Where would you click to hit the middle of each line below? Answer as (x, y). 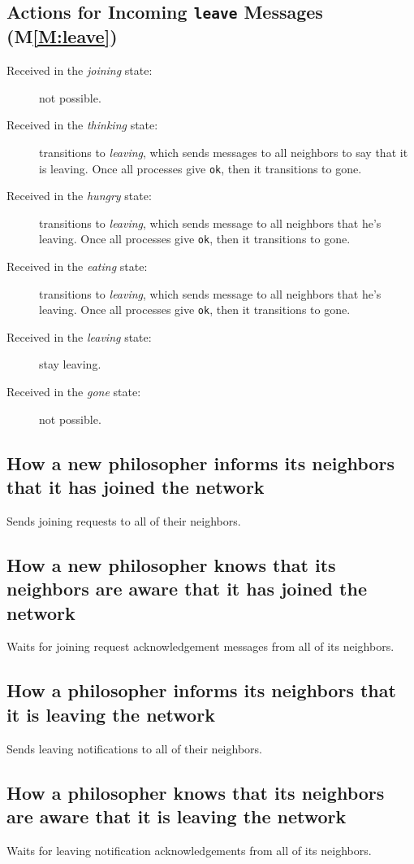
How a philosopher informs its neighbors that (201, 690)
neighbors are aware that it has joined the (187, 589)
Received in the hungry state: (79, 196)
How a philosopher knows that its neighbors (196, 792)
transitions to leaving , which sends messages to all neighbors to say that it (224, 152)
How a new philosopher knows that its (171, 564)
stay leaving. (70, 364)
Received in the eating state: (77, 266)
